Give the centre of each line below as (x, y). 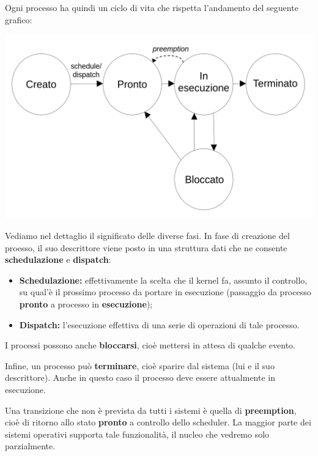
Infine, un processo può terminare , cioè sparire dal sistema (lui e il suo (140, 365)
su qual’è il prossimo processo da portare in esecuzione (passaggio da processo (165, 292)
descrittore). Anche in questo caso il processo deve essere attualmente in (140, 377)
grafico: (19, 19)
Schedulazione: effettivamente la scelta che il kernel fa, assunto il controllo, (163, 280)
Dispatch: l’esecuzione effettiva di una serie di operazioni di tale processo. (159, 324)
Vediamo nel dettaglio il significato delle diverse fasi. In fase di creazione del (147, 235)
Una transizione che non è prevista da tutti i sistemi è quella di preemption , (151, 410)
